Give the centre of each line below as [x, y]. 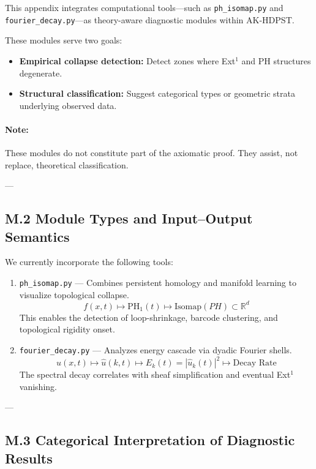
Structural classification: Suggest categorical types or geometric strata [157, 93]
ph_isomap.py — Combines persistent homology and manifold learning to [158, 283]
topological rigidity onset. [67, 329]
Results [29, 458]
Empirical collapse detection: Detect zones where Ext [127, 60]
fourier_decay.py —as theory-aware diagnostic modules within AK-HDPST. [150, 19]
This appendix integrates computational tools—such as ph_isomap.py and [144, 7]
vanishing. [38, 386]
